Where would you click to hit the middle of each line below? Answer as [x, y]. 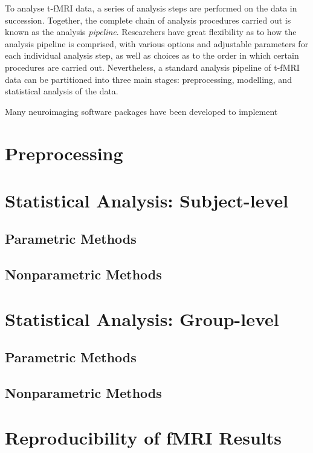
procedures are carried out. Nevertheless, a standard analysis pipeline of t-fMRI [152, 67]
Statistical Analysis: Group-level [142, 318]
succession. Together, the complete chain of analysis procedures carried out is [148, 20]
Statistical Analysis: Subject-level [147, 200]
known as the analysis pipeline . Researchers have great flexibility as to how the [151, 32]
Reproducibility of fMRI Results [143, 437]
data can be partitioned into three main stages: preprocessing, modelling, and [148, 79]
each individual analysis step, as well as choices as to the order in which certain [152, 55]
